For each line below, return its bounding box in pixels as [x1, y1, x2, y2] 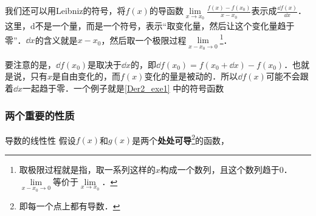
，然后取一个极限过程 [101, 33, 187, 46]
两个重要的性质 [5, 107, 75, 123]
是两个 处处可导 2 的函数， [132, 132, 230, 146]
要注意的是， [5, 58, 56, 70]
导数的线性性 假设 [5, 133, 76, 146]
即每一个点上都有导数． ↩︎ [19, 200, 120, 212]
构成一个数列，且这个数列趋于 [160, 163, 280, 176]
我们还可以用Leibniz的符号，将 [5, 4, 126, 17]
